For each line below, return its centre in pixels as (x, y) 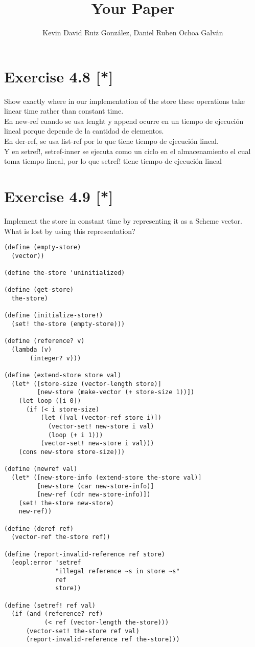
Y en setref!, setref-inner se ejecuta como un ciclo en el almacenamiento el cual (127, 151)
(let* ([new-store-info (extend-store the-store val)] (107, 477)
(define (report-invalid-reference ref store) (85, 554)
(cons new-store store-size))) (72, 452)
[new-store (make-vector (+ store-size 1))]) (116, 392)
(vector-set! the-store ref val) (83, 631)
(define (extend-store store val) (63, 375)
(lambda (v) (32, 350)
